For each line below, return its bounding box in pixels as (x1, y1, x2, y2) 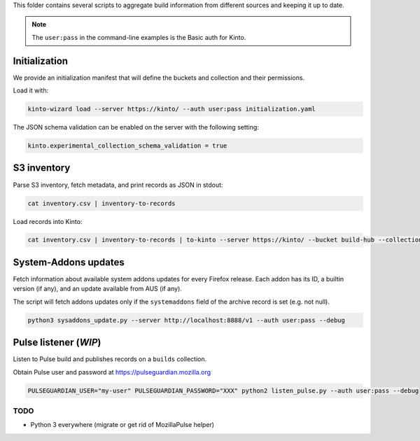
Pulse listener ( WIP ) (13, 337, 101, 349)
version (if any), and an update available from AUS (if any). (13, 284, 182, 293)
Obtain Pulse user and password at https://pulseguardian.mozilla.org (13, 367, 211, 376)
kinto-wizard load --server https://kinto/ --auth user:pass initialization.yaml (27, 105, 316, 113)
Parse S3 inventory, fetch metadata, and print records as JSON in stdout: (13, 181, 223, 189)
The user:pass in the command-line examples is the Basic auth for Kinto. (31, 33, 246, 41)
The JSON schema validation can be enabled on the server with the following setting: (13, 123, 259, 132)
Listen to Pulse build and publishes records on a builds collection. (13, 355, 206, 363)
